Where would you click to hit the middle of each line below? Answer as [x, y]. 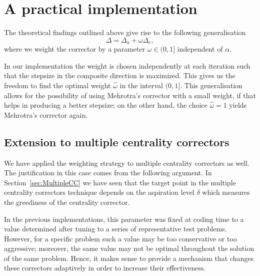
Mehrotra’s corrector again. [46, 114]
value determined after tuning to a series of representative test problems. [115, 229]
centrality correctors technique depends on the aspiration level [99, 192]
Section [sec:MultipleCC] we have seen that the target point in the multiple [120, 182]
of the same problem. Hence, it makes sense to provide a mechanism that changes [129, 258]
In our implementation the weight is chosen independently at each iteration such [127, 65]
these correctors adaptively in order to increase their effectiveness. [105, 268]
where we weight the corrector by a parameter [75, 49]
